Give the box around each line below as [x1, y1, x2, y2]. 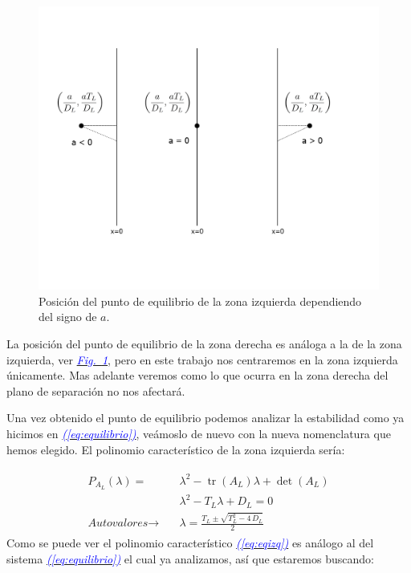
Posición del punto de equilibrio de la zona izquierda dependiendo [39, 292, 362, 309]
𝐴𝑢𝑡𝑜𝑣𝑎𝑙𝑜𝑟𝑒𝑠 [87, 518, 149, 530]
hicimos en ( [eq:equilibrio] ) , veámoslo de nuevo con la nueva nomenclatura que [6, 425, 391, 441]
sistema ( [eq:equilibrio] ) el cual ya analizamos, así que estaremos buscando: [6, 550, 374, 567]
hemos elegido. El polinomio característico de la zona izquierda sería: [6, 441, 345, 457]
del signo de [39, 308, 97, 325]
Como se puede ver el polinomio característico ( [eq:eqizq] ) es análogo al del [6, 534, 374, 551]
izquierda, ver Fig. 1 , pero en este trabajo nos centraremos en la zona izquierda [6, 351, 398, 368]
